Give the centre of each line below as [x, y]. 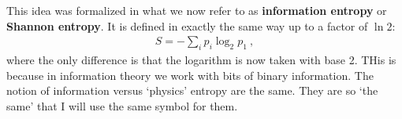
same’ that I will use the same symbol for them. [122, 105]
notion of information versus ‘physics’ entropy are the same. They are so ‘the [192, 90]
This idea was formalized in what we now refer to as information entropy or [197, 10]
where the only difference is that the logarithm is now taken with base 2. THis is [201, 60]
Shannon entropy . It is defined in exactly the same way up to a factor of [187, 25]
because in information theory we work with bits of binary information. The [190, 75]
